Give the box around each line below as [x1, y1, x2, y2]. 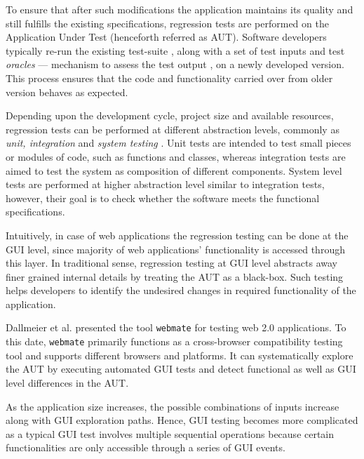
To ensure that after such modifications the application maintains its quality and [6, 2, 353, 16]
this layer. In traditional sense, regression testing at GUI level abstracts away [6, 255, 337, 270]
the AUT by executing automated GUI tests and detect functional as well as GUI [6, 361, 356, 376]
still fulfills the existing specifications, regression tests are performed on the [6, 15, 329, 30]
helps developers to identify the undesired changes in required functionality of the [6, 283, 356, 298]
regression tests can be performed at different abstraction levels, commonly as [6, 121, 339, 136]
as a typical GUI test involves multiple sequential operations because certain [6, 426, 335, 441]
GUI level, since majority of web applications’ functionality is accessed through [6, 241, 345, 256]
